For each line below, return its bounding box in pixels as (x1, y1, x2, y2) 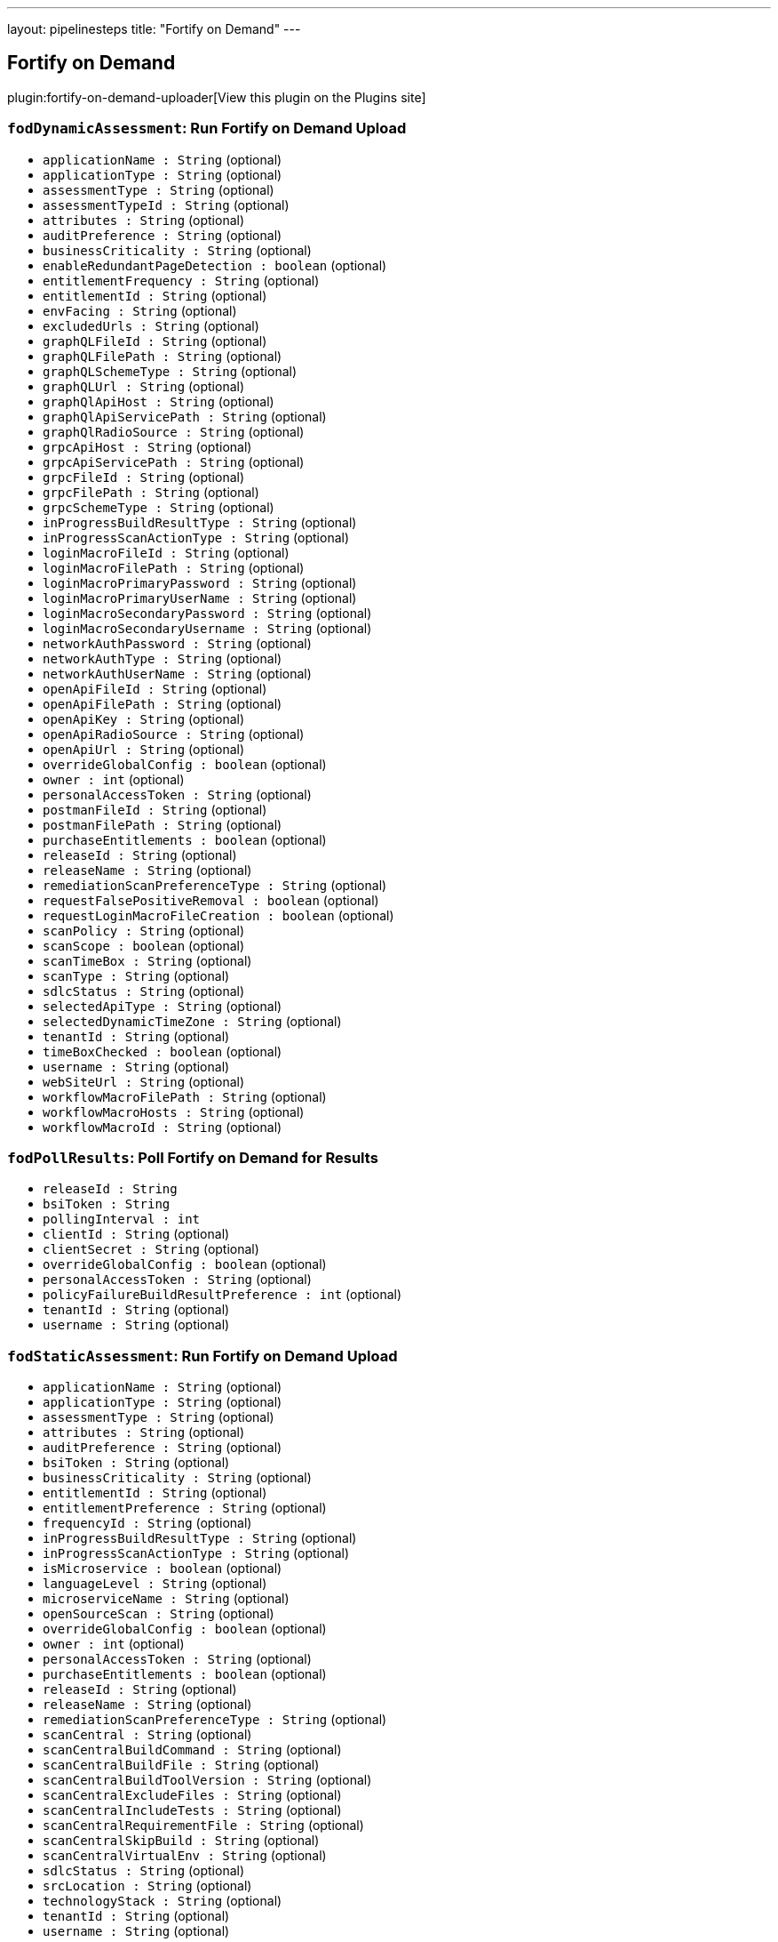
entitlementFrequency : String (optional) (43, 272, 320, 288)
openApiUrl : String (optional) (43, 741, 245, 757)
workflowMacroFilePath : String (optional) (43, 1088, 327, 1104)
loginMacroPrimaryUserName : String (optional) (43, 590, 357, 606)
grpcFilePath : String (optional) (43, 484, 259, 500)
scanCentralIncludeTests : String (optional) (43, 1802, 342, 1818)
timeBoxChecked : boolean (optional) (43, 1043, 282, 1059)
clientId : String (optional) (43, 1226, 230, 1242)
